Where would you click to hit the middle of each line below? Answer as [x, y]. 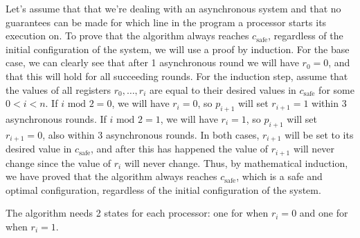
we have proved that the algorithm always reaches [111, 176]
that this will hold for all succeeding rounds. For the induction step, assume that [177, 76]
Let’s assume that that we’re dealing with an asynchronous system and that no [173, 8]
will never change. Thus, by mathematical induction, [236, 162]
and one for [324, 213]
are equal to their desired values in [223, 89]
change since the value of [58, 162]
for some [336, 89]
